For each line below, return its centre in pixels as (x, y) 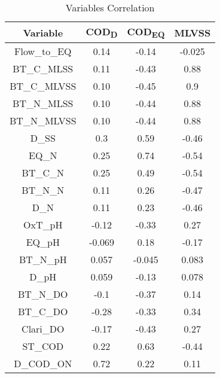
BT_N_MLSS (43, 103)
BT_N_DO (43, 294)
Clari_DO (43, 329)
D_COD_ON (43, 364)
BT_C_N (43, 173)
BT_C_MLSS (43, 69)
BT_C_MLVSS (43, 86)
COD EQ (146, 33)
